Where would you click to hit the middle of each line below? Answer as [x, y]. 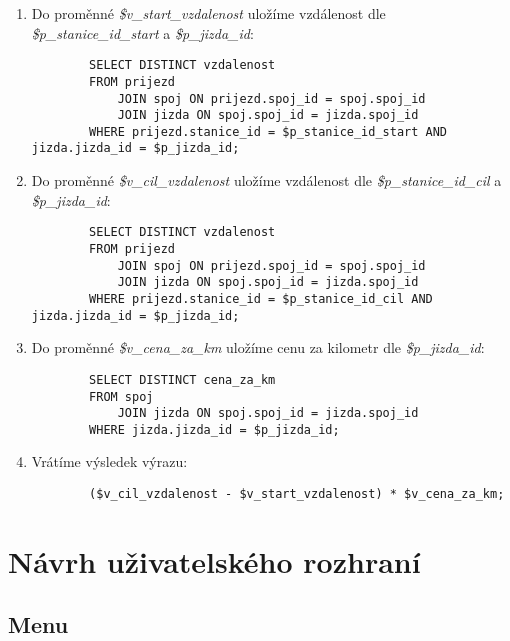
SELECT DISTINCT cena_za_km [182, 379]
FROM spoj [121, 396]
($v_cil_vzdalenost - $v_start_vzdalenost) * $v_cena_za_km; [297, 494]
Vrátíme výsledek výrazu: [109, 461]
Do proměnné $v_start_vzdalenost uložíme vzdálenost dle [208, 13]
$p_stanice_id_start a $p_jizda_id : [142, 32]
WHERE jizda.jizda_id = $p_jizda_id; [214, 429]
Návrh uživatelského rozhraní [214, 560]
